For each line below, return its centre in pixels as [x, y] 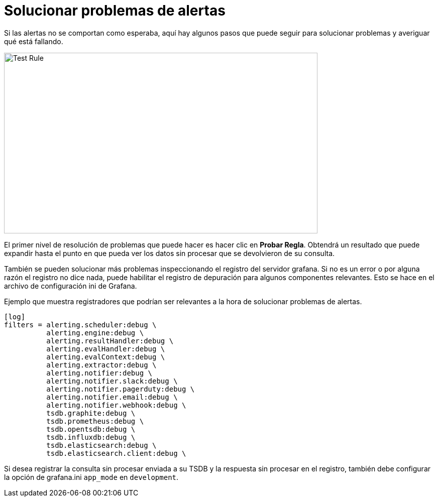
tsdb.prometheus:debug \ [95, 421]
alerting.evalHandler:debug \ [106, 349]
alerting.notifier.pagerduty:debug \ [121, 389]
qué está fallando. [34, 41]
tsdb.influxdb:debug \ [91, 437]
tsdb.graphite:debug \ [91, 413]
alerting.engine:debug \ [95, 333]
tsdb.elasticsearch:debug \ [101, 445]
